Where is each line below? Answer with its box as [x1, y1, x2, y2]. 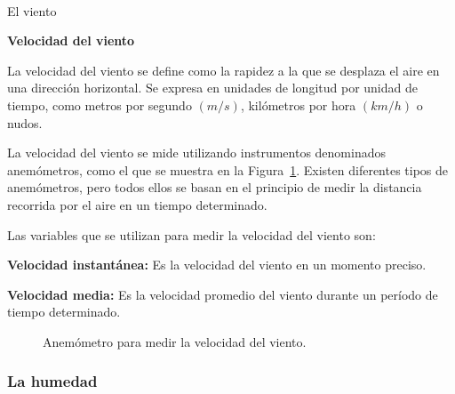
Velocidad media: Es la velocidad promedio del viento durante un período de [7, 285, 438, 303]
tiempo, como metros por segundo [7, 95, 192, 114]
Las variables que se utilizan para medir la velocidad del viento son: [7, 225, 376, 244]
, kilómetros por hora [240, 95, 356, 114]
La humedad [7, 370, 98, 392]
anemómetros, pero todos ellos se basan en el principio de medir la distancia [7, 178, 422, 197]
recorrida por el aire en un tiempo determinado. [7, 195, 267, 213]
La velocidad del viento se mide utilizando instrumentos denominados [7, 143, 386, 162]
